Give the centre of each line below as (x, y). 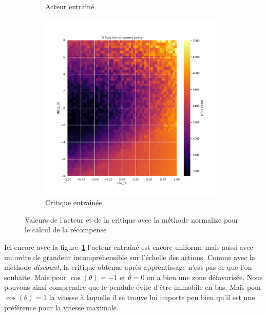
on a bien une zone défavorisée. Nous (205, 277)
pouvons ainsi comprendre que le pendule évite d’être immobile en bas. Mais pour (133, 287)
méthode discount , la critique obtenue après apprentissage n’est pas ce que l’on (128, 267)
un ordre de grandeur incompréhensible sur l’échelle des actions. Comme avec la (130, 257)
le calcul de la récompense (66, 230)
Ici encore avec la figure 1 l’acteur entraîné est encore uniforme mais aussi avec (129, 246)
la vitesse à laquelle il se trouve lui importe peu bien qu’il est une (152, 297)
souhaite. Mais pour (35, 277)
